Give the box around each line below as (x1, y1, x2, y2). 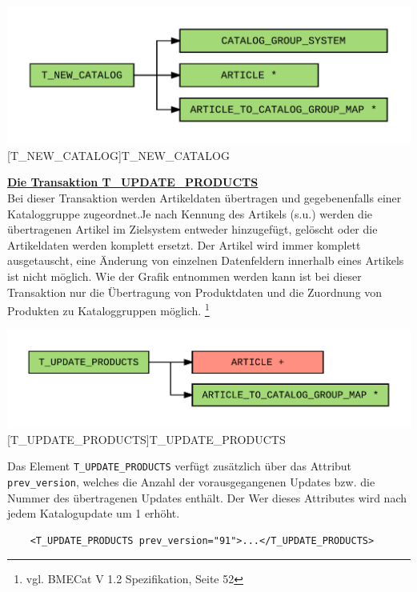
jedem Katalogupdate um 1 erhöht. (7, 505, 180, 522)
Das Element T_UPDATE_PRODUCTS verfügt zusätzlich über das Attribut (7, 458, 352, 474)
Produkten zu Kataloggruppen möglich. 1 (7, 300, 210, 318)
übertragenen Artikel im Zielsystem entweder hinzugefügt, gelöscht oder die (7, 221, 378, 238)
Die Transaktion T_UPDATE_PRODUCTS (7, 174, 259, 190)
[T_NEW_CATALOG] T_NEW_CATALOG (7, 146, 230, 163)
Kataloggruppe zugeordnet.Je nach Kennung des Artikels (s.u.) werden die (7, 205, 372, 222)
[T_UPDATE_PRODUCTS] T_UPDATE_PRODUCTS (7, 430, 286, 447)
